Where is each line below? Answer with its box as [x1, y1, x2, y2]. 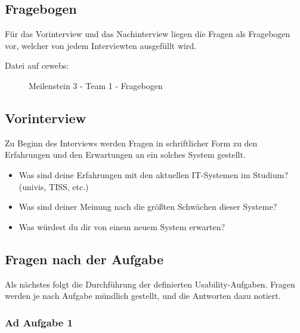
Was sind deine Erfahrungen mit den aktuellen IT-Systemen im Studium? [18, 168, 289, 181]
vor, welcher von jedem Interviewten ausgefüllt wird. [5, 39, 197, 51]
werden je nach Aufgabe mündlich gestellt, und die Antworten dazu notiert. [5, 289, 281, 302]
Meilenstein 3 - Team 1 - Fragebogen [29, 79, 163, 91]
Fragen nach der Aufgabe [5, 249, 163, 268]
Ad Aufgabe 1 [5, 314, 73, 329]
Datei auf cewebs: [5, 59, 69, 72]
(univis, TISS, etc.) [18, 180, 89, 193]
